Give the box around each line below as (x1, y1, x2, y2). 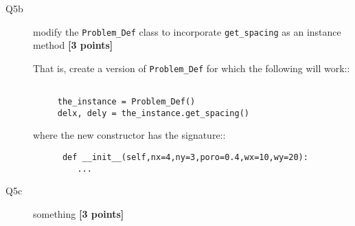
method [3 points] (33, 38, 113, 52)
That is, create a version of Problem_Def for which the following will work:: (33, 60, 350, 75)
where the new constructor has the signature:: (33, 128, 226, 142)
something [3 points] (33, 206, 124, 221)
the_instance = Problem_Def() (57, 97, 196, 107)
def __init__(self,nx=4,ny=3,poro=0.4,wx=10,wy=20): (62, 152, 308, 163)
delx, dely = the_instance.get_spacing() (57, 108, 249, 118)
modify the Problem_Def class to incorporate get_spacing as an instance (33, 24, 341, 38)
